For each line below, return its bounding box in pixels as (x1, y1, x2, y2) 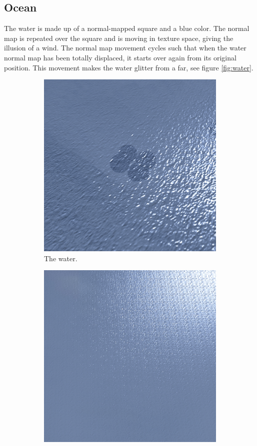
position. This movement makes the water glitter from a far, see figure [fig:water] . (4, 62, 253, 72)
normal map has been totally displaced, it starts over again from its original (4, 52, 236, 62)
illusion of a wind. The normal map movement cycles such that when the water (4, 42, 246, 53)
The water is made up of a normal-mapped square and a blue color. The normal (4, 23, 249, 33)
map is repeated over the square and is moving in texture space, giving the (4, 32, 233, 43)
